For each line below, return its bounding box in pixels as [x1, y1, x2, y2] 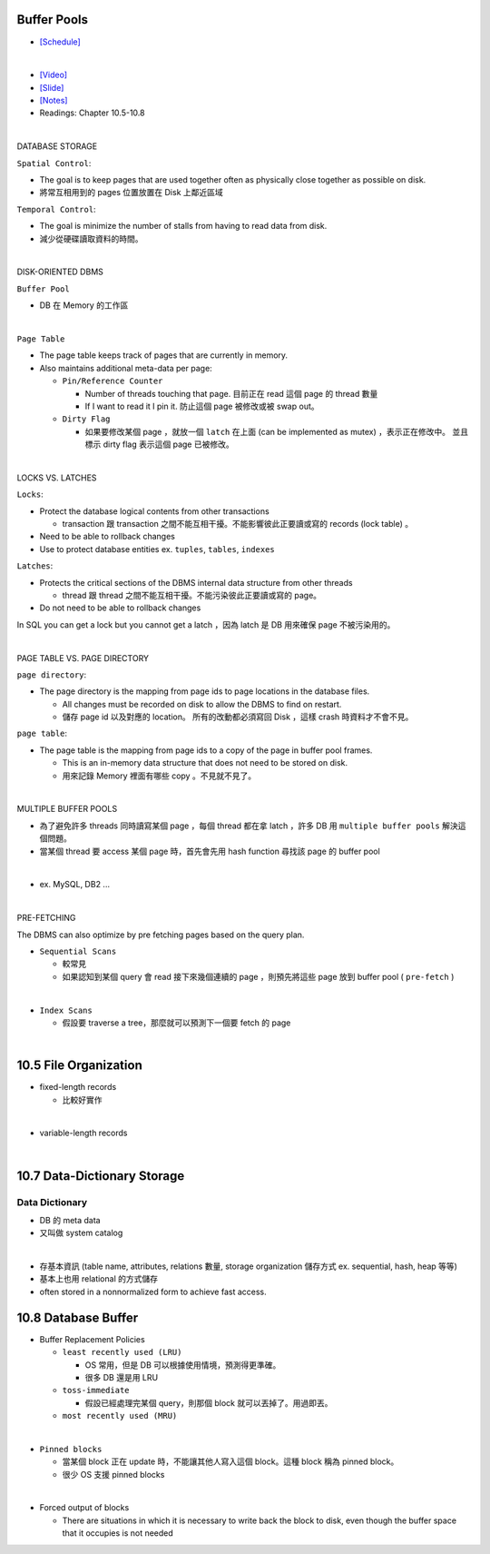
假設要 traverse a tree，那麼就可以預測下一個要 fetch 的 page [62, 1017, 291, 1028]
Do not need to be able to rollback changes [39, 602, 201, 613]
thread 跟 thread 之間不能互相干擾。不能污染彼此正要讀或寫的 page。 [62, 589, 322, 600]
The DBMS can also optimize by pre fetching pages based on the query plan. [16, 929, 305, 940]
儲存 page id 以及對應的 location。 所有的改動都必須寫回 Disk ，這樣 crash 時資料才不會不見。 [62, 711, 414, 722]
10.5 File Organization [16, 1058, 142, 1074]
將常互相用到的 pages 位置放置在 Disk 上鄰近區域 [39, 187, 224, 198]
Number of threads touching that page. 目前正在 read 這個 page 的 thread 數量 [84, 388, 378, 399]
